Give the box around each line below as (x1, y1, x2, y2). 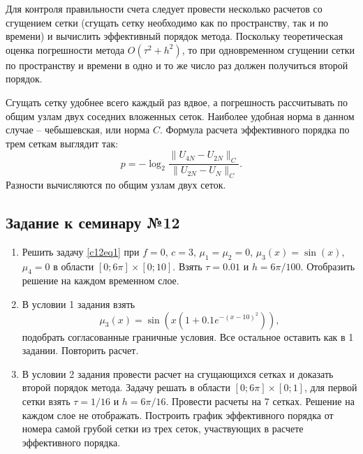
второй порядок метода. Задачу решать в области (22, 380, 230, 395)
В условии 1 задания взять (22, 296, 135, 311)
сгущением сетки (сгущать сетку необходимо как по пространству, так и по (6, 15, 329, 29)
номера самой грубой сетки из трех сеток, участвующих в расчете (22, 421, 304, 436)
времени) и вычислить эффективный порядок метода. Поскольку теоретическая (6, 29, 343, 43)
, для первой (304, 380, 357, 395)
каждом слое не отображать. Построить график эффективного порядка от (22, 407, 334, 422)
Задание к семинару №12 (6, 211, 180, 233)
